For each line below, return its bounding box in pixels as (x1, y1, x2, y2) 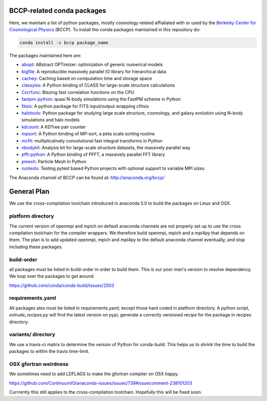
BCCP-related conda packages (9, 6, 106, 15)
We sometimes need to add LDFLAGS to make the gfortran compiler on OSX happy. (9, 371, 179, 377)
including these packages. (9, 244, 63, 250)
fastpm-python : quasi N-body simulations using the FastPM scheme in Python (21, 96, 181, 102)
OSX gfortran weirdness (9, 360, 69, 367)
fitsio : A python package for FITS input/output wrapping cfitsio (21, 103, 149, 109)
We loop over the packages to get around (9, 273, 94, 279)
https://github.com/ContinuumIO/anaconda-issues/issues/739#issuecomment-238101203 (9, 380, 192, 386)
